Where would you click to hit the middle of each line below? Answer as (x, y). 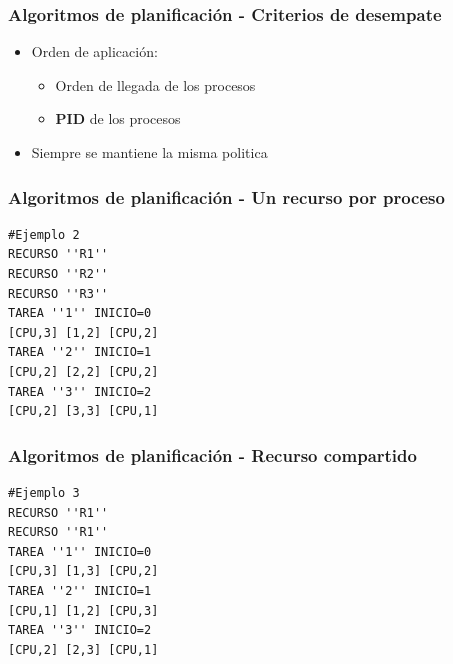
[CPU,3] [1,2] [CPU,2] (83, 332)
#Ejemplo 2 (44, 234)
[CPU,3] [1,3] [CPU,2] (83, 571)
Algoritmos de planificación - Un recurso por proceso (226, 196)
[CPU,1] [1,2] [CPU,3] (83, 610)
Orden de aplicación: (94, 51)
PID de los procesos (118, 118)
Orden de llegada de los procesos (155, 84)
